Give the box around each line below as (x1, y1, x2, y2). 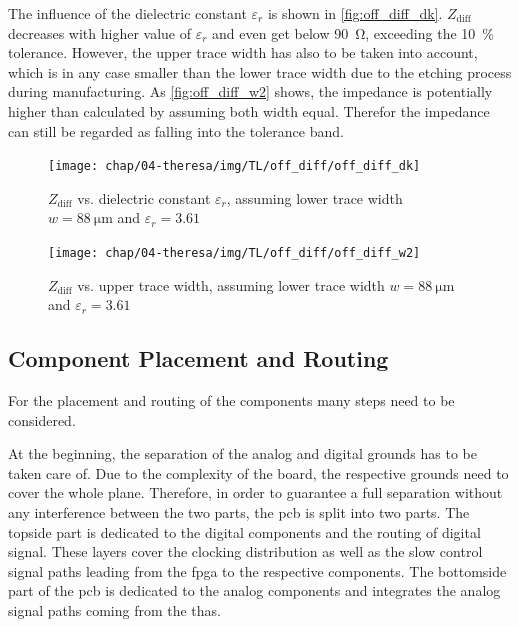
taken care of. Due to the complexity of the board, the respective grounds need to (8, 462, 509, 483)
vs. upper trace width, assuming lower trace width (77, 274, 385, 295)
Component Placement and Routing (8, 343, 389, 374)
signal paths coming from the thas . (8, 599, 222, 620)
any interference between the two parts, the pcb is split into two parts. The (8, 502, 470, 523)
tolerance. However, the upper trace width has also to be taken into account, (8, 42, 478, 63)
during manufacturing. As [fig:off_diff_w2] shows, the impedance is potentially (8, 81, 493, 102)
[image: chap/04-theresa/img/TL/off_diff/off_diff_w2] (48, 246, 421, 260)
